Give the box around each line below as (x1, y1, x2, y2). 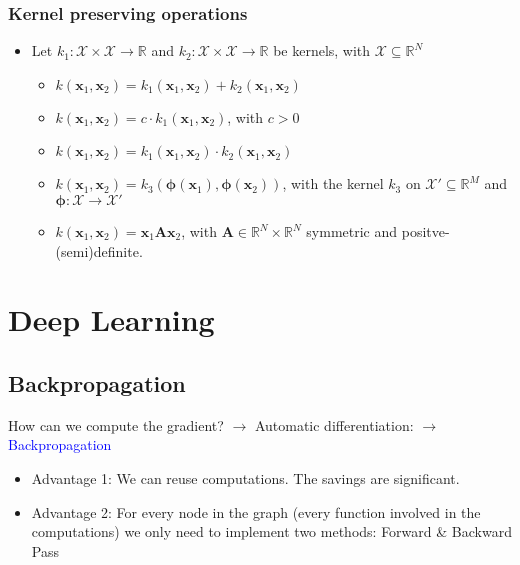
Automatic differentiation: (254, 414, 414, 435)
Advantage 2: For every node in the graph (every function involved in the (31, 501, 481, 522)
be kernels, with (273, 40, 371, 61)
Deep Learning (8, 299, 215, 340)
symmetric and (306, 221, 398, 241)
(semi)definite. (55, 240, 143, 261)
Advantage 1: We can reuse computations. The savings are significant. (31, 467, 460, 488)
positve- (401, 221, 450, 241)
